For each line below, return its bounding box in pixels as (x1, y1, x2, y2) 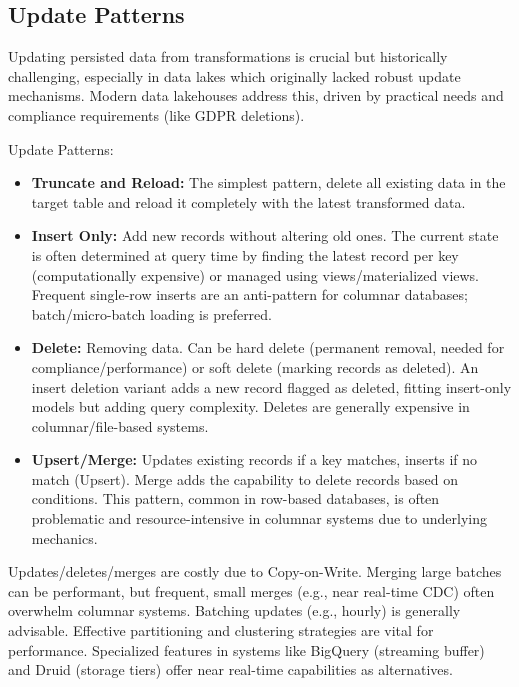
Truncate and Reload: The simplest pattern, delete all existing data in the (31, 172, 506, 193)
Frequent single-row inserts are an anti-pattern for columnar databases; (31, 284, 468, 305)
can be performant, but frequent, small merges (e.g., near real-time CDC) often (8, 580, 495, 601)
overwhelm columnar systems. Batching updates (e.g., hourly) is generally (8, 600, 461, 621)
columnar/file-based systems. (31, 415, 209, 436)
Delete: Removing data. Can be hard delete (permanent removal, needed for (31, 337, 505, 358)
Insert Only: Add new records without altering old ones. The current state (31, 225, 499, 246)
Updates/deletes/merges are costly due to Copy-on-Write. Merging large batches (8, 561, 502, 582)
